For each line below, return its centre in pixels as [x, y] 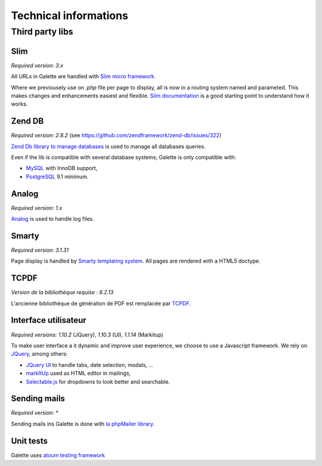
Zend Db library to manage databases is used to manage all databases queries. [108, 146]
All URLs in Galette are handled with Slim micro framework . [83, 76]
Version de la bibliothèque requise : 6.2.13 [62, 292]
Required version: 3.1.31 [40, 250]
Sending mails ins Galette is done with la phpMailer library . [83, 424]
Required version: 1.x [37, 208]
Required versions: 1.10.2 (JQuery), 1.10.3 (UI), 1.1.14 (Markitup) [87, 335]
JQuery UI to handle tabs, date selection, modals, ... [89, 365]
